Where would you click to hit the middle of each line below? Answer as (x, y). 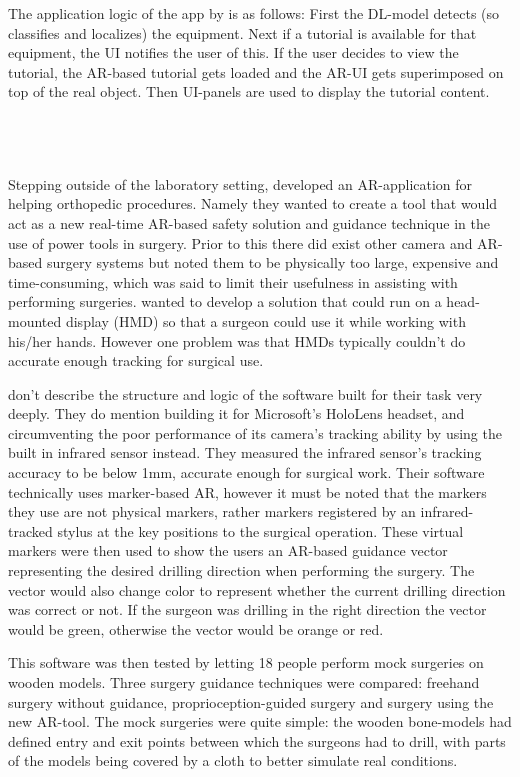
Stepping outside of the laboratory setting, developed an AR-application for (240, 183)
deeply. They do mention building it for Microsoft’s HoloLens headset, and (236, 413)
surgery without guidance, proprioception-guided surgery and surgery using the (251, 701)
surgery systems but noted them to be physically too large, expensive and (272, 262)
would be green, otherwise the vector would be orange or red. (196, 628)
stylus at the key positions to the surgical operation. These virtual (260, 530)
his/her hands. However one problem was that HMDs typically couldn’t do (237, 340)
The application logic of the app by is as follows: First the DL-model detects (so (254, 13)
